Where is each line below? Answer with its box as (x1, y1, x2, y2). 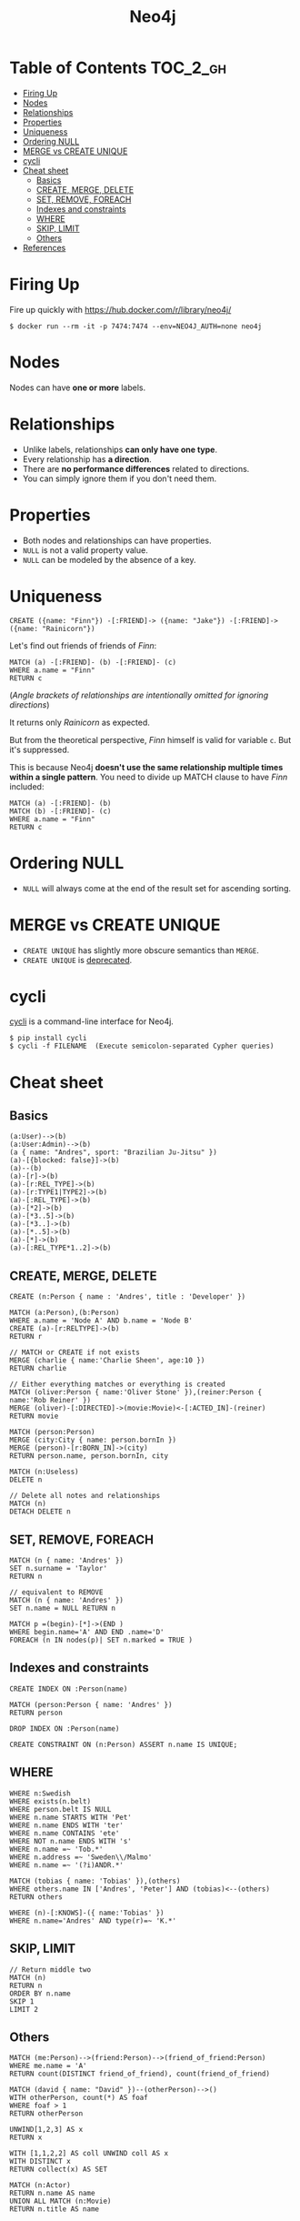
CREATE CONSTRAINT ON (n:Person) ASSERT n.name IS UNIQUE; (9, 1740, 238, 1749)
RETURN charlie (9, 1364, 67, 1373)
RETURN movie (9, 1412, 59, 1421)
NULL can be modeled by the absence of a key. (22, 554, 196, 565)
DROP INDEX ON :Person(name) (9, 1724, 120, 1734)
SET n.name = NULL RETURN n (9, 1603, 116, 1613)
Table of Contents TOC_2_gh (9, 57, 227, 78)
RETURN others (9, 1892, 64, 1902)
